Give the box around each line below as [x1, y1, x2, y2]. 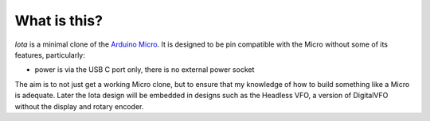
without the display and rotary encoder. [14, 101, 144, 111]
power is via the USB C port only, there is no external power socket [34, 65, 255, 74]
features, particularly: [14, 50, 85, 59]
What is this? [14, 12, 104, 29]
